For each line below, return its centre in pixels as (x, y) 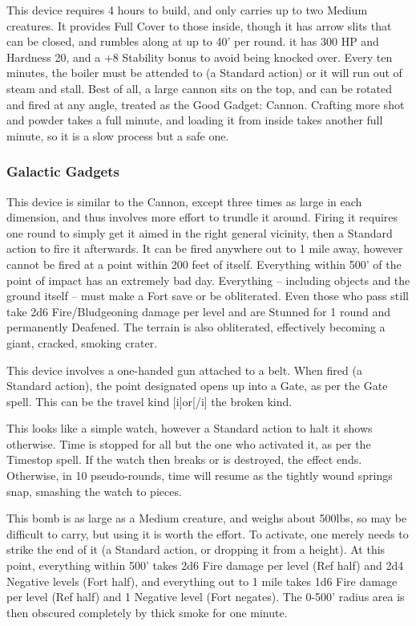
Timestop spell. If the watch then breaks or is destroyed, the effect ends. (184, 459)
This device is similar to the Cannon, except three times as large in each (184, 201)
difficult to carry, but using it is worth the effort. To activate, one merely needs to (208, 533)
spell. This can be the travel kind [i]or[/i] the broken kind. (149, 401)
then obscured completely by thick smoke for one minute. (147, 612)
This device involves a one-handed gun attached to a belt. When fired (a (184, 370)
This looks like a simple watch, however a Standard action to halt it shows (190, 428)
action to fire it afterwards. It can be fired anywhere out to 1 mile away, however (205, 248)
